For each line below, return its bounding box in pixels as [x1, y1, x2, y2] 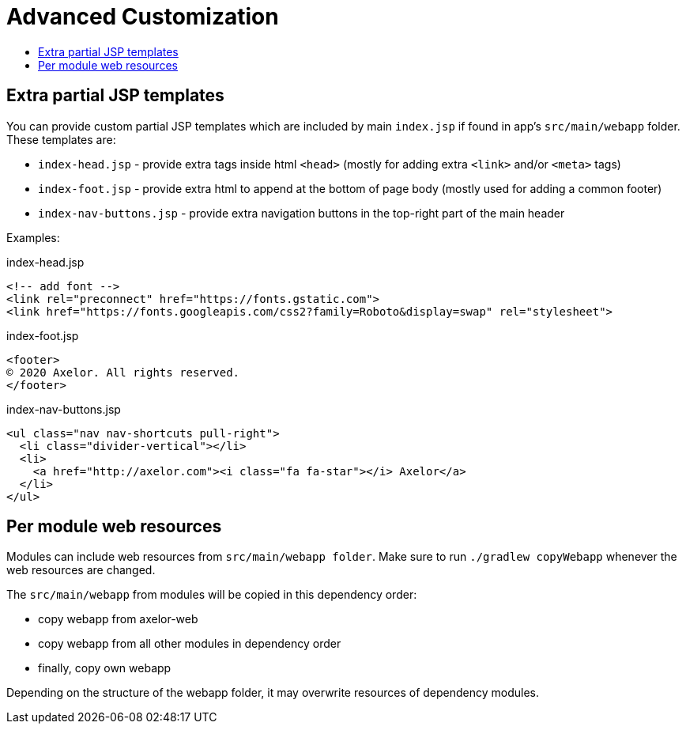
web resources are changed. [6, 563, 156, 577]
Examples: [6, 230, 60, 244]
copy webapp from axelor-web [38, 612, 198, 626]
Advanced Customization [6, 3, 279, 30]
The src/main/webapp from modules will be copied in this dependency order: [6, 588, 417, 602]
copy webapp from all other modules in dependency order [38, 637, 341, 651]
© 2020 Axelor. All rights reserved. [6, 365, 240, 379]
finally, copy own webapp [38, 661, 171, 675]
